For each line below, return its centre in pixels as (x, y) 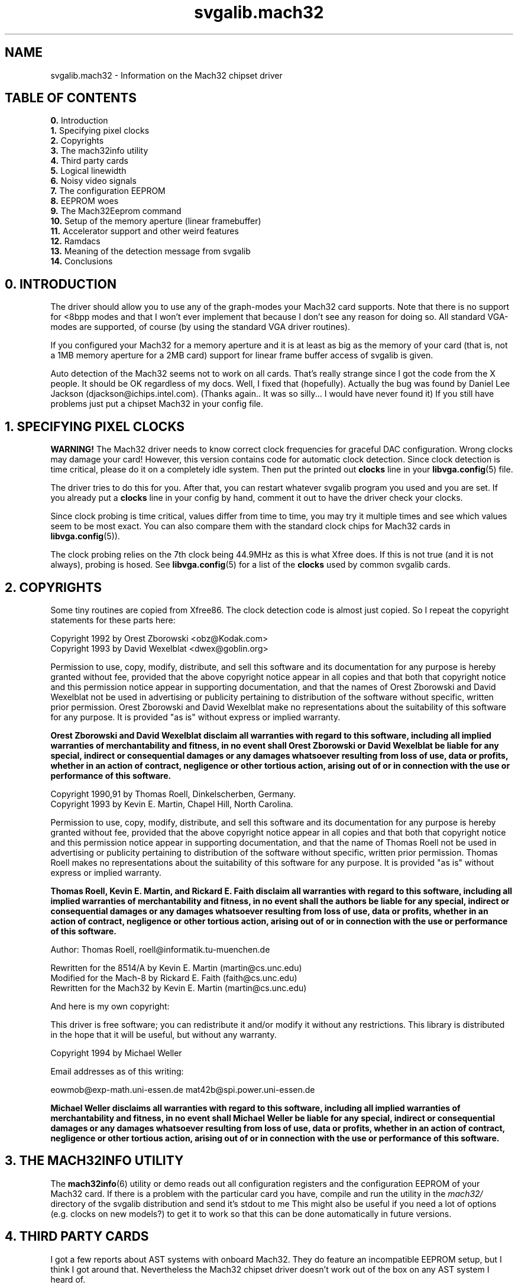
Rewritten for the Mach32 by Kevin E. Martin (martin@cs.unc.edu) (179, 988)
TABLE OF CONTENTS (71, 98)
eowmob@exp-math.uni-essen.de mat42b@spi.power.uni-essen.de (183, 1089)
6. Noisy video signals (93, 181)
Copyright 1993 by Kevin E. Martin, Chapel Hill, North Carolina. (172, 804)
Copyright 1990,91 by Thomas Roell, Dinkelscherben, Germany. (173, 794)
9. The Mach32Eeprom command (116, 211)
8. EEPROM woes (85, 201)
